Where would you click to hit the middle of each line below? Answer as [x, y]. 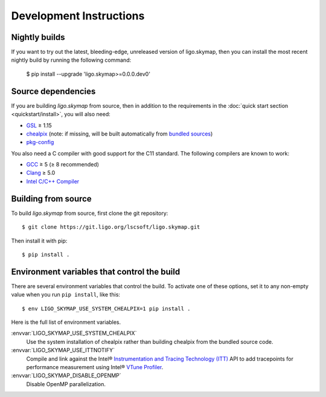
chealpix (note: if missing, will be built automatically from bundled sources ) [120, 134]
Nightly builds [38, 37]
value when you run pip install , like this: [66, 295]
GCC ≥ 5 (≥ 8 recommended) [63, 165]
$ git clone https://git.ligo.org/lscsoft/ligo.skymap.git [111, 227]
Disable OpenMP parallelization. [66, 384]
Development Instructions [78, 16]
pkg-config [40, 142]
